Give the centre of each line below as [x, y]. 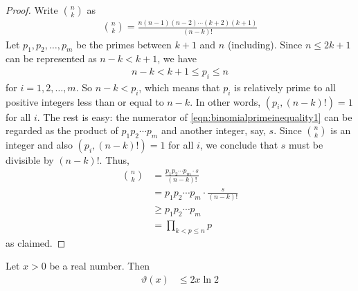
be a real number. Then [100, 266]
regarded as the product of [62, 130]
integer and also [39, 145]
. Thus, [114, 160]
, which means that [179, 87]
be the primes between [124, 44]
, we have [177, 58]
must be [306, 145]
